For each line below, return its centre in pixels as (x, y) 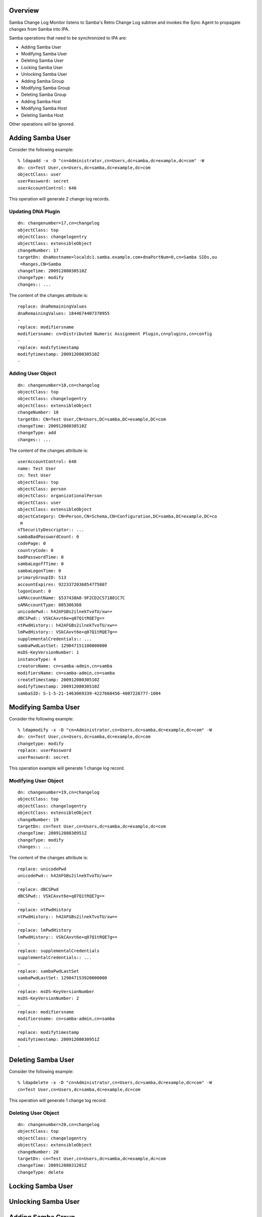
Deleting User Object (34, 1113)
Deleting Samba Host (42, 115)
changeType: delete (41, 1172)
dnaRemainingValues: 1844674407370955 (64, 313)
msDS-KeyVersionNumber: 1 (49, 653)
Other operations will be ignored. (42, 124)
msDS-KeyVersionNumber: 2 (49, 998)
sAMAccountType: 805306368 (50, 605)
